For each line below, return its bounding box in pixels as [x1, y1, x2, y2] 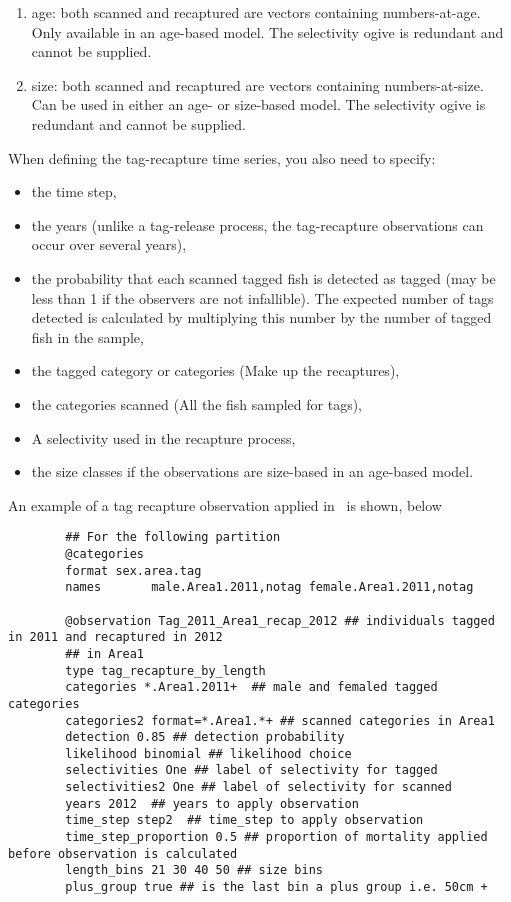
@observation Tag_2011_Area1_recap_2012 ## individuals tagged [65, 613, 495, 628]
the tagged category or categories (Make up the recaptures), [31, 360, 400, 381]
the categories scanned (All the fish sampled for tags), [31, 393, 363, 414]
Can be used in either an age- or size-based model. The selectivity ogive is [31, 94, 486, 115]
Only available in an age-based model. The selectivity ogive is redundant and [31, 21, 504, 42]
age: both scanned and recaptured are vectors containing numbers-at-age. [31, 2, 481, 22]
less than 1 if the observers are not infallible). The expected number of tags [31, 287, 494, 308]
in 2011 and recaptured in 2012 [8, 630, 223, 645]
